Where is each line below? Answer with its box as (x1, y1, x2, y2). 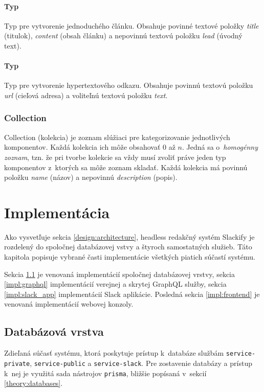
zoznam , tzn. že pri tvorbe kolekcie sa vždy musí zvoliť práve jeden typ (4, 151, 226, 162)
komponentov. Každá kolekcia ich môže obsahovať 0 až (4, 142, 175, 152)
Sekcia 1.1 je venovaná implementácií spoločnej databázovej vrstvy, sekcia (4, 268, 235, 279)
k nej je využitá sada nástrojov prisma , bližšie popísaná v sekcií (4, 367, 207, 378)
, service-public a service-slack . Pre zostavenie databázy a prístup (30, 357, 252, 368)
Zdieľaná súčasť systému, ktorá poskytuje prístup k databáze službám (4, 348, 224, 358)
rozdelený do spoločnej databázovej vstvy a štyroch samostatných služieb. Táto (4, 241, 252, 252)
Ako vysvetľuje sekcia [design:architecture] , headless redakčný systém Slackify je (4, 231, 255, 242)
